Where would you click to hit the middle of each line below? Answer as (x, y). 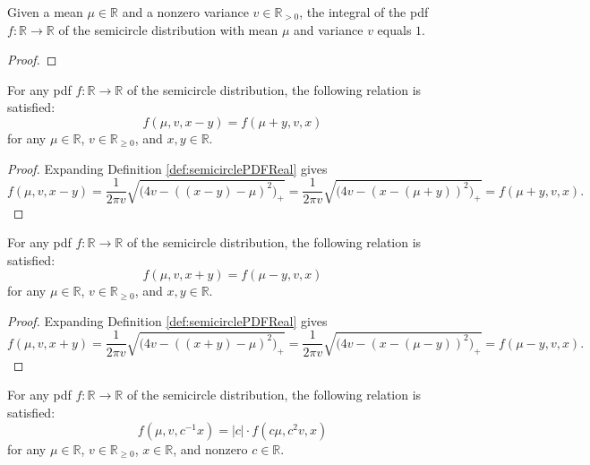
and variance (329, 29)
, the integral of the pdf (364, 12)
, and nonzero (210, 448)
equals (394, 29)
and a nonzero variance (185, 12)
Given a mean (45, 12)
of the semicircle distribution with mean (168, 29)
